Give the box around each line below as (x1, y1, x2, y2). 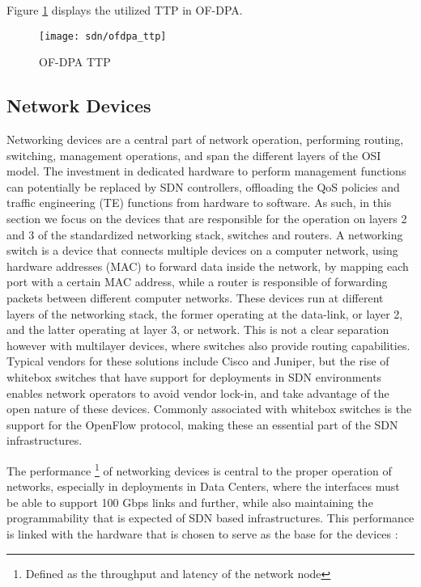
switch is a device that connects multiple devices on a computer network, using (6, 242, 398, 259)
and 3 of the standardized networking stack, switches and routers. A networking (6, 226, 403, 243)
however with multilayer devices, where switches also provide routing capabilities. (6, 336, 410, 353)
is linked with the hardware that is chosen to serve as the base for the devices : (6, 525, 398, 542)
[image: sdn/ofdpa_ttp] (39, 30, 167, 42)
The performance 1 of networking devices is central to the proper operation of (6, 459, 392, 479)
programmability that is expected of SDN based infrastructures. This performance (6, 509, 415, 526)
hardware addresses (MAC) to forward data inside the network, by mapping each (6, 257, 409, 274)
